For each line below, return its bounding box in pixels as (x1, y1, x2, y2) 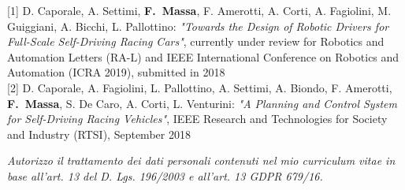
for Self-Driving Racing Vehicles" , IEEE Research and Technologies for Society (7, 110, 388, 127)
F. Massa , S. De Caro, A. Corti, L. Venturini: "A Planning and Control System (7, 95, 397, 111)
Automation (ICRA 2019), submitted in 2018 (7, 64, 225, 80)
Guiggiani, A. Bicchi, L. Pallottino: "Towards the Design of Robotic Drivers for (7, 17, 389, 34)
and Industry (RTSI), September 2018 (7, 125, 191, 142)
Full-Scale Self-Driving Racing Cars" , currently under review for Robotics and (7, 33, 385, 50)
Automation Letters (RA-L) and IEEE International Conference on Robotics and (7, 48, 399, 65)
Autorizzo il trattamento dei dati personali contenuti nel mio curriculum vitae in (7, 152, 396, 169)
